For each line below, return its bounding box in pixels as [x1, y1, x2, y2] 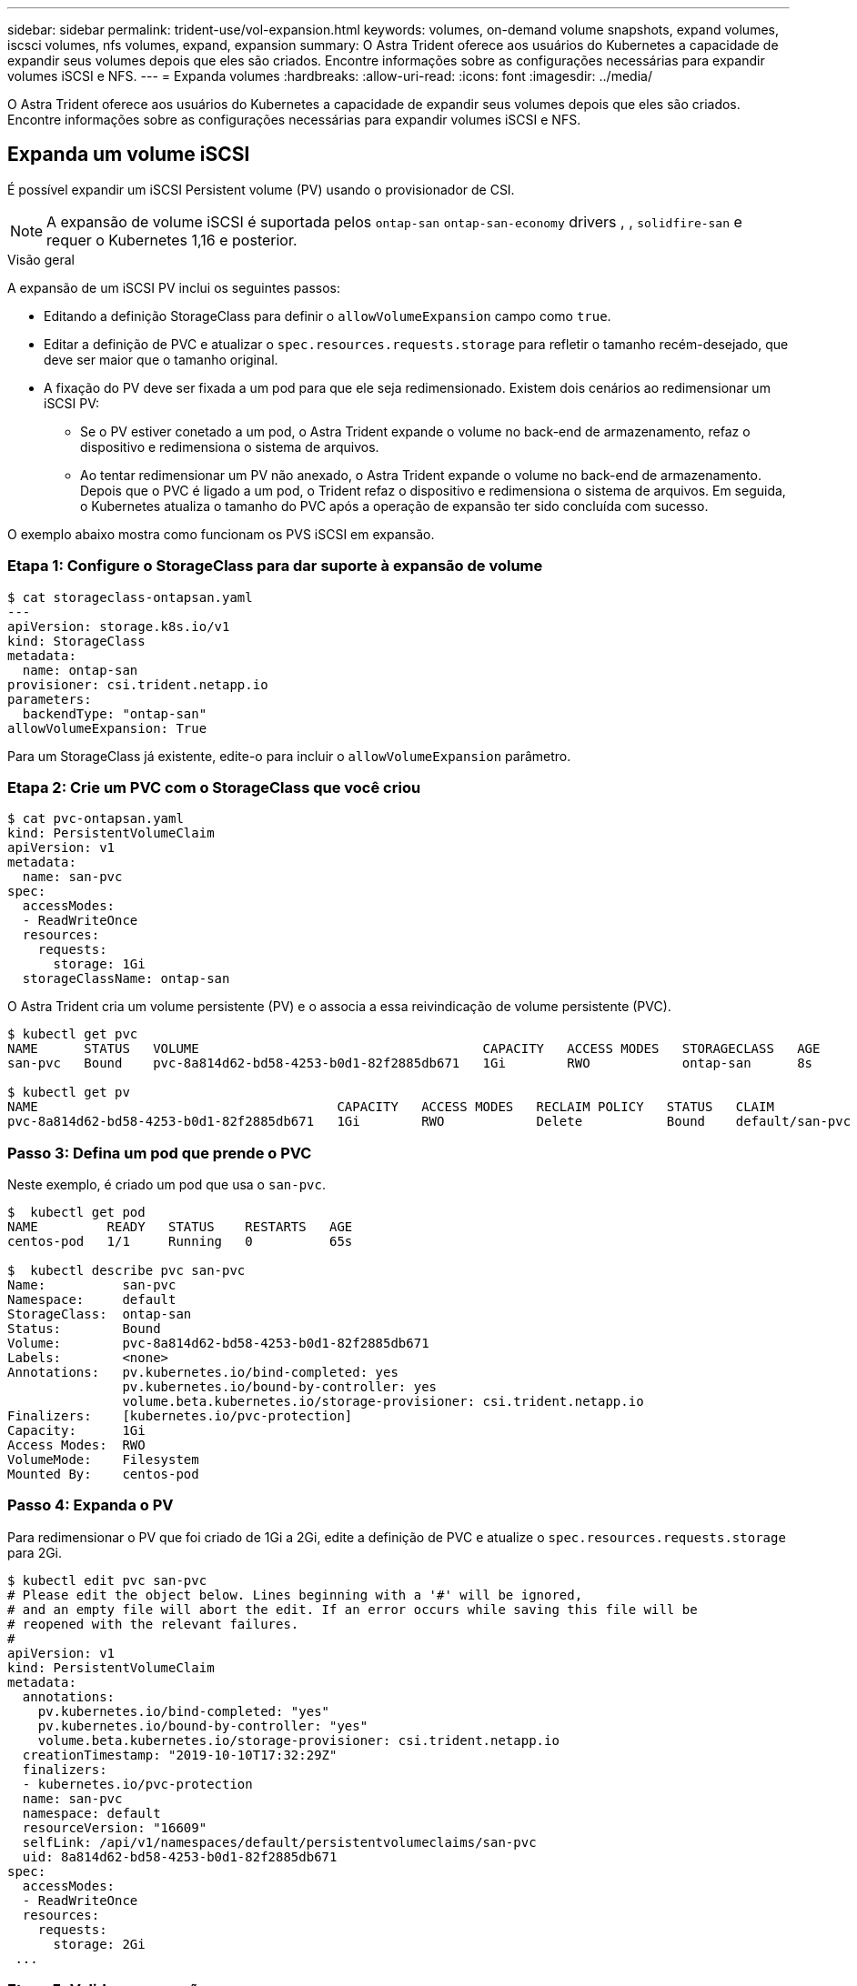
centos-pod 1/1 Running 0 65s [7, 1234, 353, 1249]
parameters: [7, 691, 92, 707]
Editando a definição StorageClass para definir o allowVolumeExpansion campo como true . [44, 307, 611, 324]
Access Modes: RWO [7, 1438, 146, 1453]
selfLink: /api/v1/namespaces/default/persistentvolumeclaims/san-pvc [22, 1834, 537, 1850]
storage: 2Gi [53, 1936, 146, 1951]
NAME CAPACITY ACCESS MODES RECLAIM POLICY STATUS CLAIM [7, 1099, 774, 1115]
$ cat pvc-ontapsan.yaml [7, 811, 184, 827]
